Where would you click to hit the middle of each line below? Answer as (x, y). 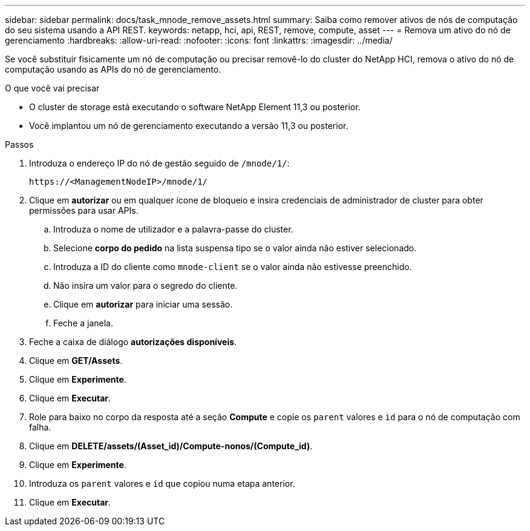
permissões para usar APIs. (84, 210)
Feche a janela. (83, 323)
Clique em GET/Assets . (76, 361)
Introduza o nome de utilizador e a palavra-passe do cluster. (173, 229)
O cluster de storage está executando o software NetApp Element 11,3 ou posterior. (195, 107)
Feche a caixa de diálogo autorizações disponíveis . (133, 342)
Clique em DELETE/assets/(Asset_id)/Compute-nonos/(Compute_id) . (171, 446)
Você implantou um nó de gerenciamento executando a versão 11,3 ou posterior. (189, 126)
